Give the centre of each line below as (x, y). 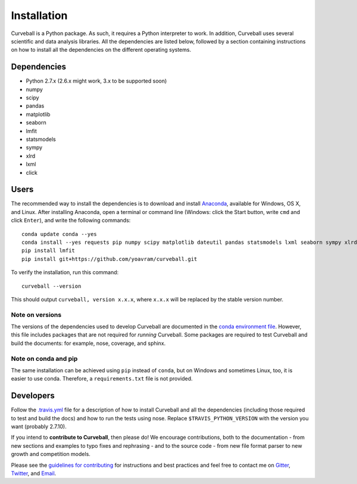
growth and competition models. (51, 454)
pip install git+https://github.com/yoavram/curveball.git (109, 259)
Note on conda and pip (44, 359)
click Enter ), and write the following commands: (71, 221)
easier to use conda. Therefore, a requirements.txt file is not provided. (102, 379)
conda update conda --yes (59, 234)
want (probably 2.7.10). (39, 427)
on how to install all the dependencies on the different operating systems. (101, 50)
